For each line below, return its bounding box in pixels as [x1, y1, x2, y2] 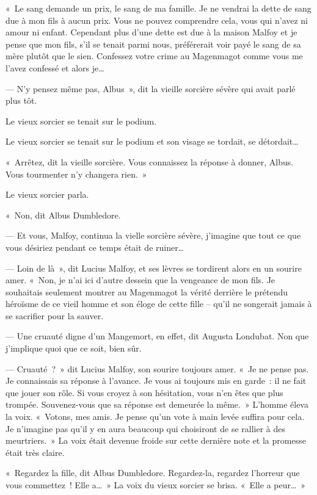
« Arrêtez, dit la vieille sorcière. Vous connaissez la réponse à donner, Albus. [5, 155, 294, 168]
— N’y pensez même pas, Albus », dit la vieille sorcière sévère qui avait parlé [5, 82, 296, 95]
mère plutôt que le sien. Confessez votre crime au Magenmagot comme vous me [5, 49, 303, 62]
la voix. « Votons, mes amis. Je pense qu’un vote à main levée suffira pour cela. [5, 410, 305, 423]
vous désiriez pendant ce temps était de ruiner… [5, 240, 184, 253]
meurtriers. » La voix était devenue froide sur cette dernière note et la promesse [5, 434, 306, 447]
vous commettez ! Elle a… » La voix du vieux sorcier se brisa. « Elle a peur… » [5, 479, 306, 491]
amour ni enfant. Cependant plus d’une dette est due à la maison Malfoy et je [5, 26, 297, 38]
